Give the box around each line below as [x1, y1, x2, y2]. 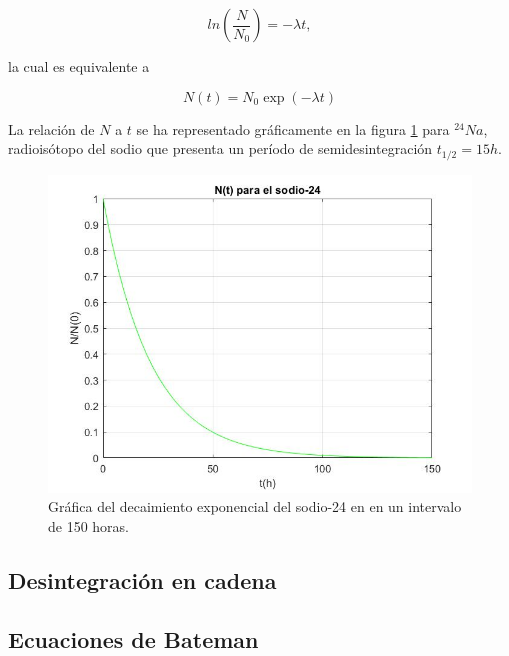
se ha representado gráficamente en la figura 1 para [136, 118, 450, 139]
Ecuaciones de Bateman [8, 623, 259, 654]
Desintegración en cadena [8, 564, 277, 595]
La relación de [8, 118, 95, 139]
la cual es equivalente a [8, 56, 150, 76]
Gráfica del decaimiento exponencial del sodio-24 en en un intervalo [48, 496, 462, 517]
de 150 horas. [48, 515, 130, 536]
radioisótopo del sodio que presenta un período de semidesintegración [8, 138, 433, 159]
